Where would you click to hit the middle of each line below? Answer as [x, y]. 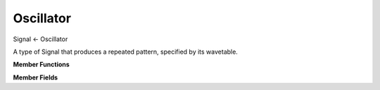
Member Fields [36, 77]
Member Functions [41, 65]
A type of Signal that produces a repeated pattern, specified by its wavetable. [126, 52]
